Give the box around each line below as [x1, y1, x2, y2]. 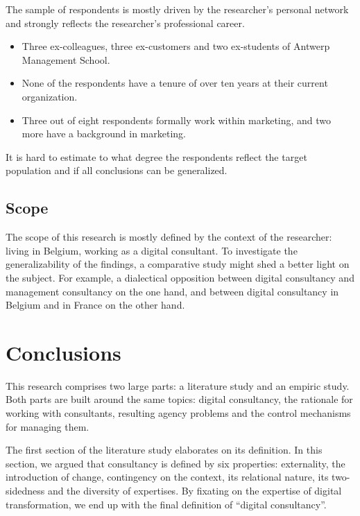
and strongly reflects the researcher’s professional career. [6, 15, 245, 30]
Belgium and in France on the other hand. [6, 298, 185, 312]
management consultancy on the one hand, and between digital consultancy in [6, 284, 339, 298]
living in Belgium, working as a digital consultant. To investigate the [6, 243, 298, 257]
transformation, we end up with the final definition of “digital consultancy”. [6, 497, 327, 511]
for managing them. [6, 419, 89, 433]
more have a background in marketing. [22, 126, 186, 141]
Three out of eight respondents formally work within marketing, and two [22, 112, 332, 127]
